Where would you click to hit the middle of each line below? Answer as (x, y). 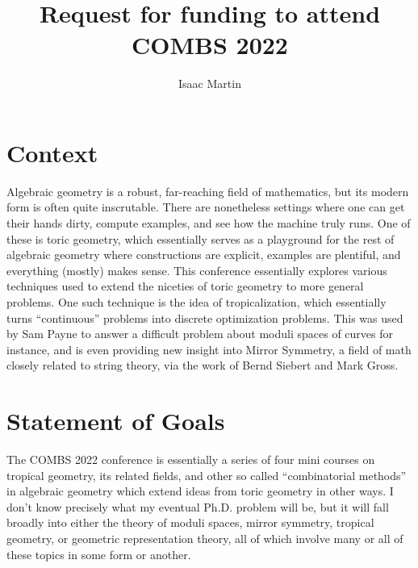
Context (52, 152)
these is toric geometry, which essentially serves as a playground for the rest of (201, 238)
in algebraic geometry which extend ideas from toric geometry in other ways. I (200, 491)
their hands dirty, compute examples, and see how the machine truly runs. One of (209, 223)
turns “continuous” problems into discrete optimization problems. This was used (205, 317)
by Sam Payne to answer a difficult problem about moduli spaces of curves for (200, 334)
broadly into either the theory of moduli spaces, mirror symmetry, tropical (190, 522)
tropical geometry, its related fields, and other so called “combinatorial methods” (207, 475)
